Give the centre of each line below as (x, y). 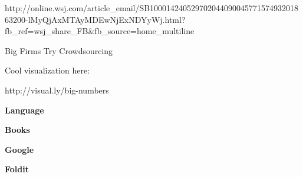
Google (19, 149)
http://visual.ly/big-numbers (57, 90)
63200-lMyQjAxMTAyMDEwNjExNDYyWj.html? (95, 19)
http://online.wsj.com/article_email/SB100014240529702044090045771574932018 (152, 8)
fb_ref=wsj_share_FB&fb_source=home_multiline (100, 31)
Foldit (17, 169)
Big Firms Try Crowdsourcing (59, 50)
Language (24, 110)
